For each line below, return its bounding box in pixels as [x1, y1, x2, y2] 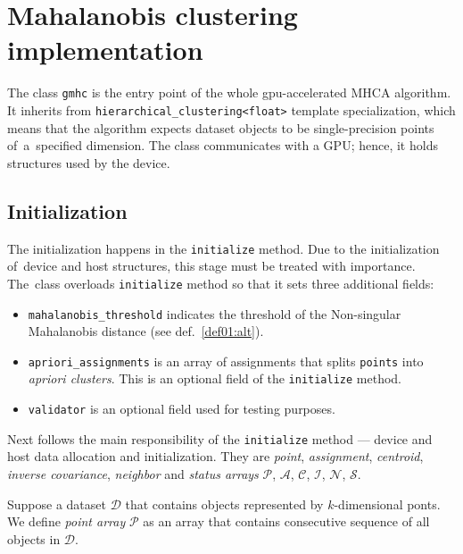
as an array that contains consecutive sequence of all [143, 512, 430, 531]
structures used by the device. [7, 153, 170, 172]
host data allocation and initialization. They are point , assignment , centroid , [7, 447, 424, 466]
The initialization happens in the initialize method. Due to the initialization [7, 239, 440, 257]
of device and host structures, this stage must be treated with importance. [7, 256, 416, 275]
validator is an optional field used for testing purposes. [28, 399, 335, 418]
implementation [7, 31, 203, 68]
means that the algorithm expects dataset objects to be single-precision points [7, 118, 434, 137]
